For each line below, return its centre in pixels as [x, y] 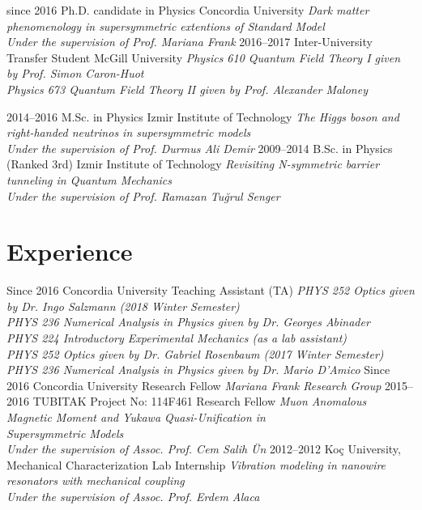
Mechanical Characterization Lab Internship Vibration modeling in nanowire [196, 464]
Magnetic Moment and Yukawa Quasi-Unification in [136, 417]
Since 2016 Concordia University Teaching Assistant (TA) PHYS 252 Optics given [211, 290]
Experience [70, 251]
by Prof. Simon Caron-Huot [75, 73]
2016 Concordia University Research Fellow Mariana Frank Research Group [194, 385]
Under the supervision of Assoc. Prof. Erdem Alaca [133, 496]
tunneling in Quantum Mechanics [89, 179]
